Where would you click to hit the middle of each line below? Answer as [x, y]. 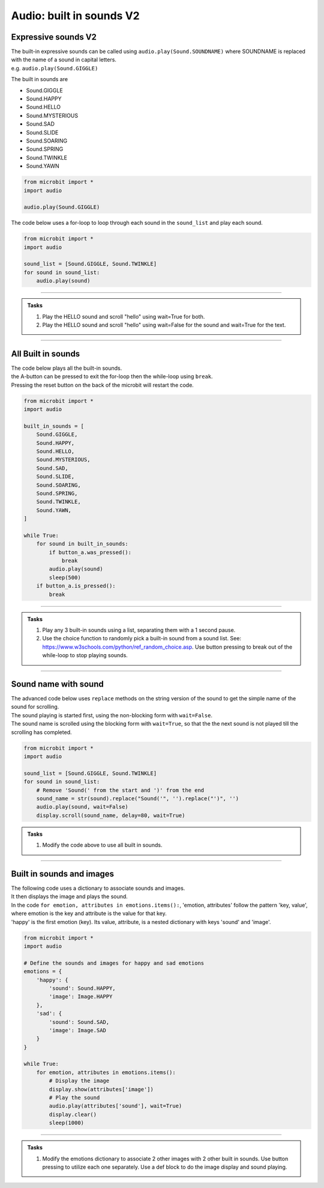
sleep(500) [65, 577]
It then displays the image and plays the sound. [70, 896]
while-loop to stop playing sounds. [85, 655]
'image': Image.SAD [77, 1030]
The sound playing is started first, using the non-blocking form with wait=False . [112, 715]
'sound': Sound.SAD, [79, 1022]
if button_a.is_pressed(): [76, 586]
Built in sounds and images [62, 874]
